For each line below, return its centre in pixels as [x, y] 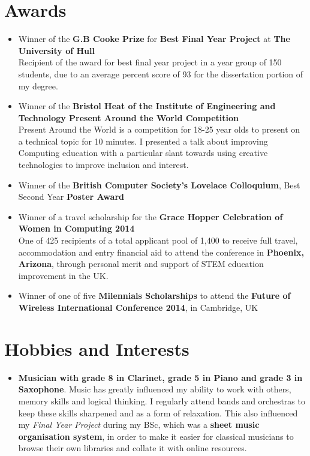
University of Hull [56, 50]
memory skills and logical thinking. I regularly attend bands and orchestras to [162, 400]
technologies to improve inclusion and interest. [103, 165]
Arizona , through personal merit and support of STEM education [141, 264]
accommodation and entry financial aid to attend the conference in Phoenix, [161, 252]
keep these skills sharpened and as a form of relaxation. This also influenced [158, 412]
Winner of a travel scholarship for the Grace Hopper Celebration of [151, 216]
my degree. [38, 85]
